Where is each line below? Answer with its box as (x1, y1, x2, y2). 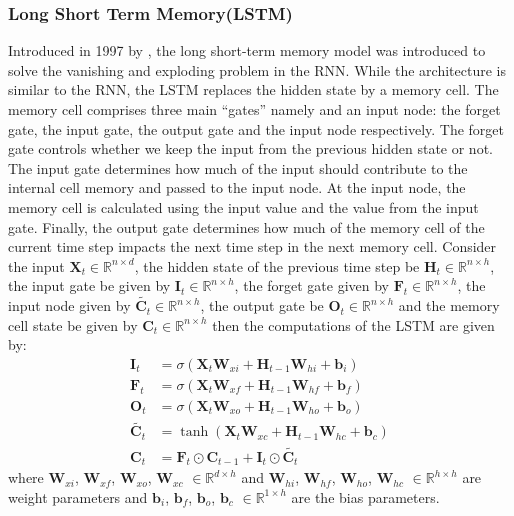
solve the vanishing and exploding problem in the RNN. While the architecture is (8, 59, 506, 80)
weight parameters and (8, 486, 148, 507)
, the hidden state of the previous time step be (134, 255, 420, 276)
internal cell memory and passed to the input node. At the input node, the (8, 177, 466, 198)
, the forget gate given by (234, 275, 390, 296)
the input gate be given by (8, 275, 171, 296)
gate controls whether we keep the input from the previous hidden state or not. (8, 138, 493, 159)
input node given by (8, 295, 131, 316)
